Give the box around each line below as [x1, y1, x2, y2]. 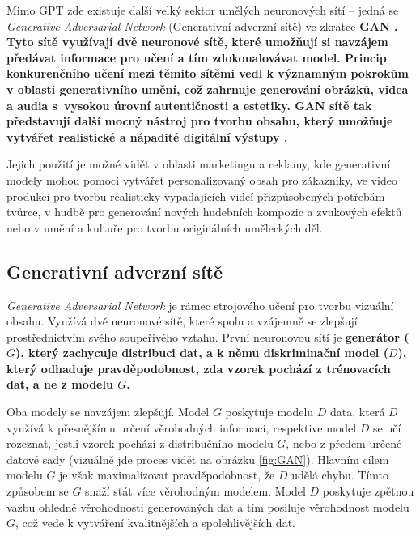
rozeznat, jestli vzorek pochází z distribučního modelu [6, 435, 274, 452]
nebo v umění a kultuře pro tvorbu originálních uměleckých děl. [6, 219, 323, 236]
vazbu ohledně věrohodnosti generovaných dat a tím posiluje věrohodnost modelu [6, 498, 409, 515]
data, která [330, 403, 385, 420]
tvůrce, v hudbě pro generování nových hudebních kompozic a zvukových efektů [6, 203, 402, 220]
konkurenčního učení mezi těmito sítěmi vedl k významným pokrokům [6, 65, 409, 82]
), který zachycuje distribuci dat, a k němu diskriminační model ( [15, 344, 388, 361]
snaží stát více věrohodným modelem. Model [85, 483, 306, 500]
